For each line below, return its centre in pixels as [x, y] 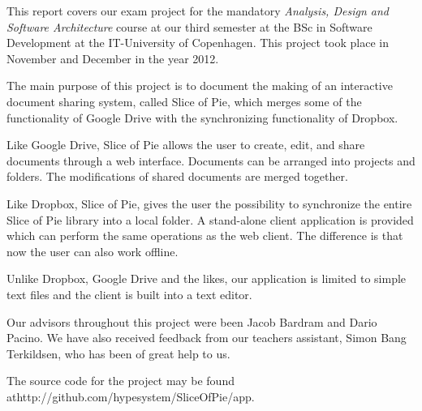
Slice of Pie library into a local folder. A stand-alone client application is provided [210, 219]
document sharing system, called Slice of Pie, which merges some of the [184, 101]
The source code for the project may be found [121, 381]
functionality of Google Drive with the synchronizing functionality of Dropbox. [202, 117]
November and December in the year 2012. [113, 58]
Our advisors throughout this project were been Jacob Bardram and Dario [192, 321]
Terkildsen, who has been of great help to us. [118, 353]
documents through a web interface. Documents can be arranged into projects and [211, 160]
